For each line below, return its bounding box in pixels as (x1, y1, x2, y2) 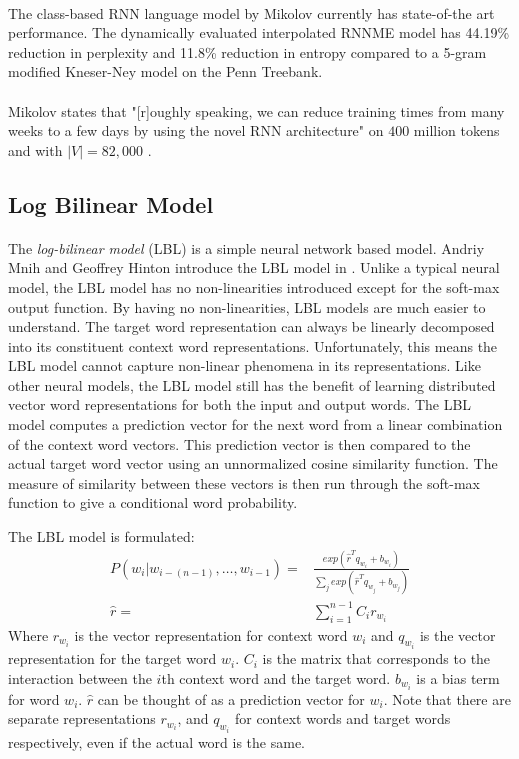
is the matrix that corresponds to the (262, 648, 491, 669)
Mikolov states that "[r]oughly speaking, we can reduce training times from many (8, 100, 505, 121)
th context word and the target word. (161, 667, 391, 688)
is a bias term (416, 667, 500, 688)
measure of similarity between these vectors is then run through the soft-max (8, 472, 480, 493)
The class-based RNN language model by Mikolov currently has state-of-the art (8, 2, 495, 23)
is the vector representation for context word (74, 624, 348, 645)
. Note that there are (383, 688, 511, 709)
